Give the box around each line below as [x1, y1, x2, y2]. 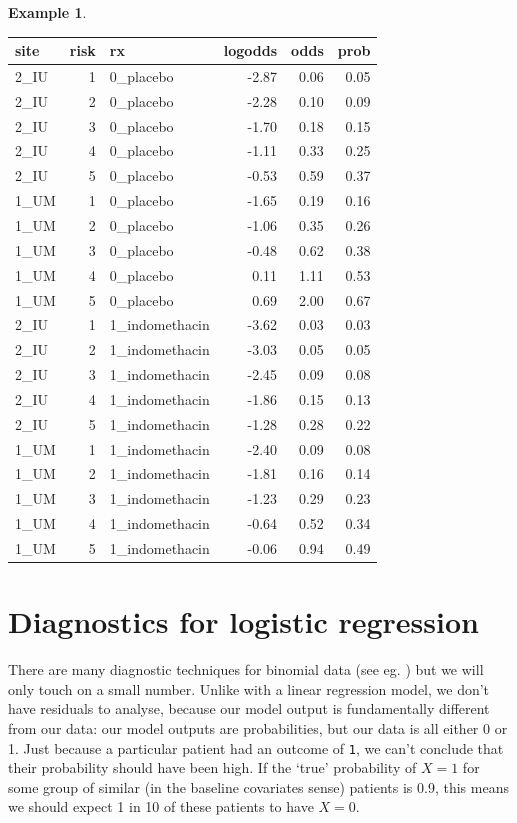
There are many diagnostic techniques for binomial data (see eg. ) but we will [8, 659, 484, 680]
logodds [223, 40, 278, 61]
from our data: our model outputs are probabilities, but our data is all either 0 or [8, 717, 508, 738]
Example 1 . [8, 2, 87, 22]
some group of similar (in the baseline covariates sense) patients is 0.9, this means [8, 776, 509, 797]
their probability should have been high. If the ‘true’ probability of [8, 757, 417, 778]
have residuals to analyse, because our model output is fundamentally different [8, 698, 490, 719]
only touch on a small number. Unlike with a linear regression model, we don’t [8, 678, 490, 699]
